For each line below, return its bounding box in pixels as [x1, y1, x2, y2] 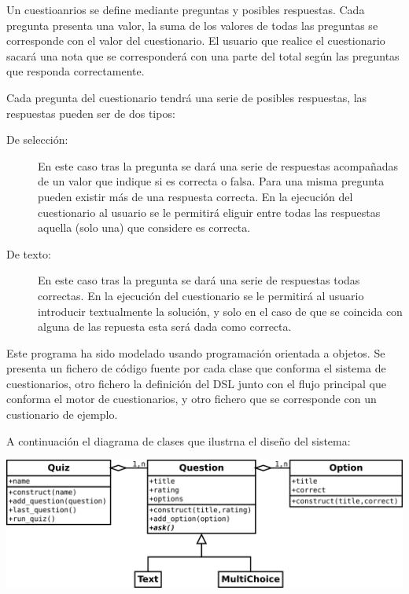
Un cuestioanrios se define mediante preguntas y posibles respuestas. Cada [6, 2, 365, 17]
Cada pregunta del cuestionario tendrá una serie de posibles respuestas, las [6, 89, 367, 105]
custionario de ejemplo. [6, 406, 118, 423]
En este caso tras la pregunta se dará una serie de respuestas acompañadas [38, 157, 398, 174]
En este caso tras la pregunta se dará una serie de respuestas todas [38, 272, 360, 288]
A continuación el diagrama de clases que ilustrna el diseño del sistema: [6, 432, 351, 449]
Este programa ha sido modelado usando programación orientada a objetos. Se [6, 344, 385, 361]
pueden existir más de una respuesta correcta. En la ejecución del [38, 188, 353, 204]
